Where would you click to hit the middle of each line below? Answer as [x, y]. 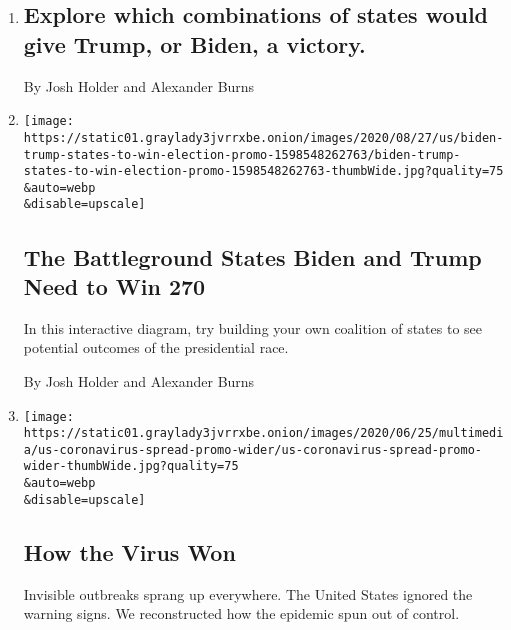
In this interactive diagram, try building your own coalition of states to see [252, 327]
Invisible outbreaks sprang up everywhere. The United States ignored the [248, 593]
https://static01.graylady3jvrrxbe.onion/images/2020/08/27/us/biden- [263, 137]
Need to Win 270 [114, 285]
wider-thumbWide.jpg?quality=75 [131, 466]
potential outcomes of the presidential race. [156, 347]
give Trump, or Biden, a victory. [194, 43]
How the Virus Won [129, 551]
